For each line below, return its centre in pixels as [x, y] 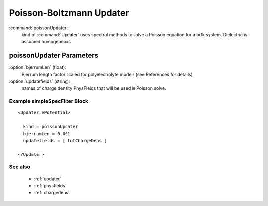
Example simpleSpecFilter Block [49, 101]
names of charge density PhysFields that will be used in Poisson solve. [94, 88]
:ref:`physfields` [50, 186]
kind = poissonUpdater [51, 127]
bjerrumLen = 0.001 [47, 133]
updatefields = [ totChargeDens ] [65, 140]
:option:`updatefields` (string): [40, 81]
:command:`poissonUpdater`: [39, 28]
